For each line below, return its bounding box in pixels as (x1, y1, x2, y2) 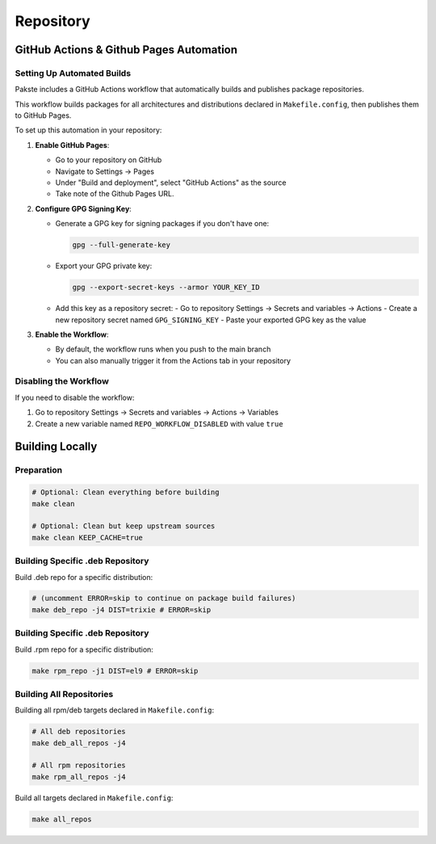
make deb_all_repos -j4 (31, 738, 127, 747)
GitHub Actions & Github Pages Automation (15, 43, 238, 57)
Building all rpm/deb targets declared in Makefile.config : (15, 705, 215, 715)
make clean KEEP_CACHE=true (31, 533, 143, 542)
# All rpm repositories (31, 761, 127, 771)
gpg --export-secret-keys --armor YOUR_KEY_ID (72, 283, 260, 292)
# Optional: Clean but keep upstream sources (31, 522, 216, 531)
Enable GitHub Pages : (35, 140, 110, 149)
